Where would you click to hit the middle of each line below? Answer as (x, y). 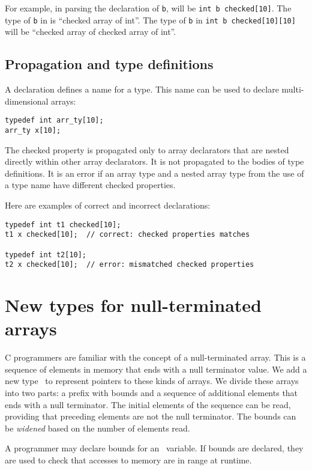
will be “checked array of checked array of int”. (91, 32)
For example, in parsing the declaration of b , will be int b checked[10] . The (148, 8)
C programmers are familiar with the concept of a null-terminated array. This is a (155, 357)
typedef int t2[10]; (46, 255)
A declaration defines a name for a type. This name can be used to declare (142, 89)
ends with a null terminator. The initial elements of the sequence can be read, (148, 404)
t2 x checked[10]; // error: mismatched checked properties (130, 265)
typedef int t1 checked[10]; (63, 224)
